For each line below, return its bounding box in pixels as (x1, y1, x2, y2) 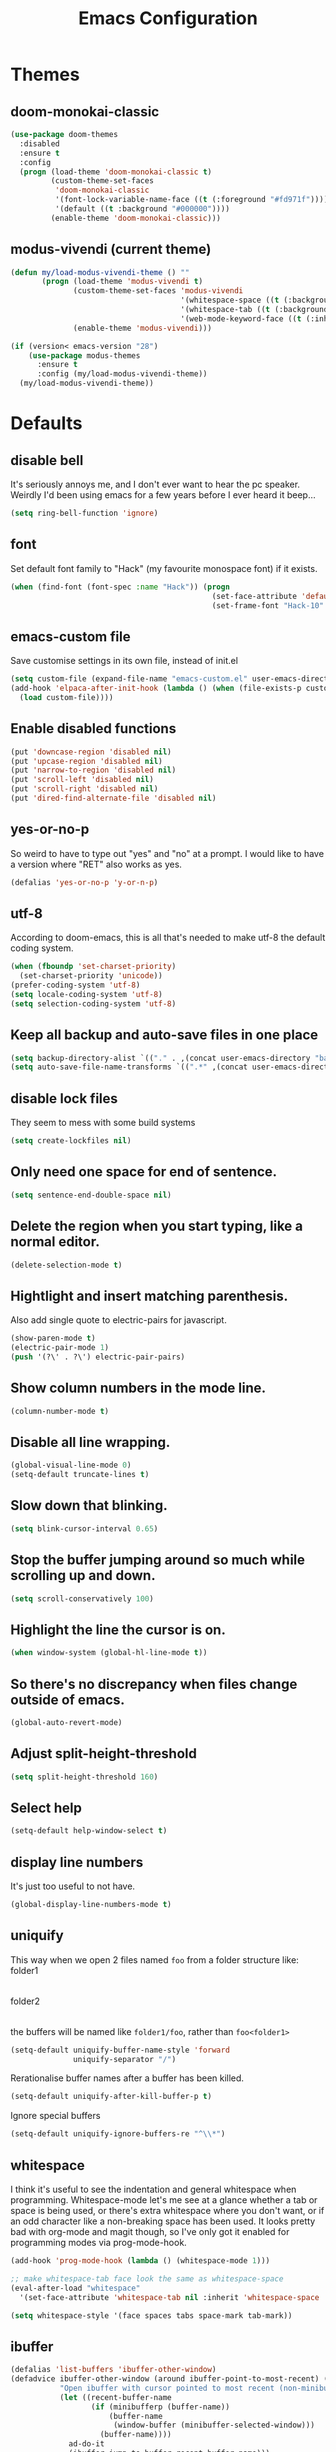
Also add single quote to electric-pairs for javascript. (10, 1314, 227, 1326)
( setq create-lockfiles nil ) (10, 1136, 132, 1146)
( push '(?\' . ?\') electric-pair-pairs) (10, 1352, 186, 1362)
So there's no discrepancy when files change (10, 1675, 298, 1692)
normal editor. (10, 1233, 100, 1251)
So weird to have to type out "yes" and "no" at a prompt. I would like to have (10, 847, 325, 859)
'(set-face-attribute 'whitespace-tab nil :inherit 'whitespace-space (19, 2292, 320, 2302)
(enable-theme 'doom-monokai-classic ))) (50, 213, 222, 223)
